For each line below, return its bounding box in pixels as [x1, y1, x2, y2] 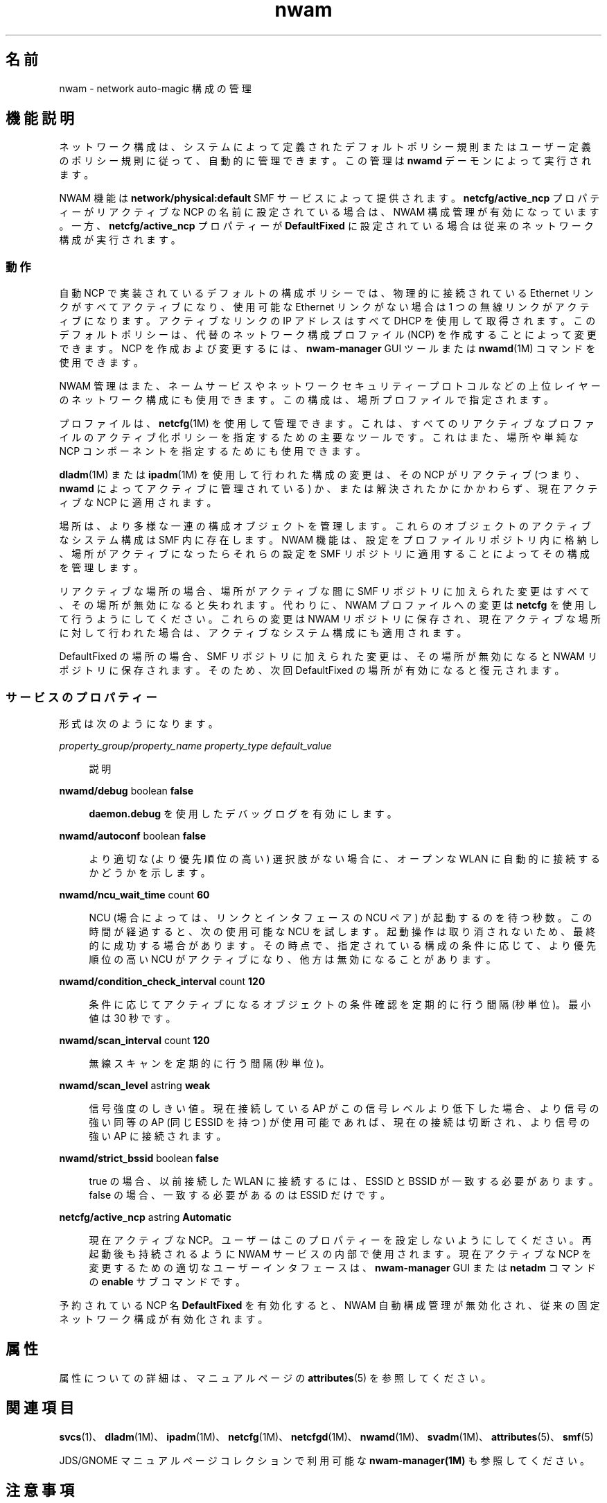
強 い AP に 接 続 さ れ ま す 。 [89, 1129, 227, 1142]
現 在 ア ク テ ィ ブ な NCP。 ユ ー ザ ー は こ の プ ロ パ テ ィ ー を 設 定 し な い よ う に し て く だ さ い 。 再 [89, 1233, 592, 1246]
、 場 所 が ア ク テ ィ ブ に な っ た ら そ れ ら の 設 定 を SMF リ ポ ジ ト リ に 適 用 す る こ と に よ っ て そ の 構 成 [59, 548, 590, 560]
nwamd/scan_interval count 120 [59, 1034, 210, 1046]
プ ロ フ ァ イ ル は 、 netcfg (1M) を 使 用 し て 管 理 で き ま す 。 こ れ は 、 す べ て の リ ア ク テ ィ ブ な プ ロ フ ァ [59, 417, 595, 430]
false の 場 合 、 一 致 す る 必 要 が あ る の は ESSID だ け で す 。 [89, 1188, 391, 1201]
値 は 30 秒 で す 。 [89, 1011, 176, 1024]
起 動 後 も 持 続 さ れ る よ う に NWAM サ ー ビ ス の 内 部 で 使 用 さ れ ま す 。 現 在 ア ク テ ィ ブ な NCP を [89, 1247, 592, 1260]
